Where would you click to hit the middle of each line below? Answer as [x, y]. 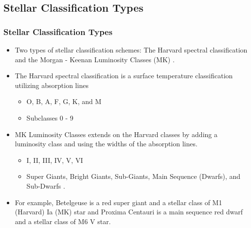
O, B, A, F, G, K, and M [64, 101]
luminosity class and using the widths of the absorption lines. [106, 144]
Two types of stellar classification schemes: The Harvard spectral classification [131, 50]
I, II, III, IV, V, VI [55, 160]
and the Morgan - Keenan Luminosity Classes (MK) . [95, 59]
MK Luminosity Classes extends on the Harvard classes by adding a [116, 134]
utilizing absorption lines [52, 85]
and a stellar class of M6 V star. [63, 221]
